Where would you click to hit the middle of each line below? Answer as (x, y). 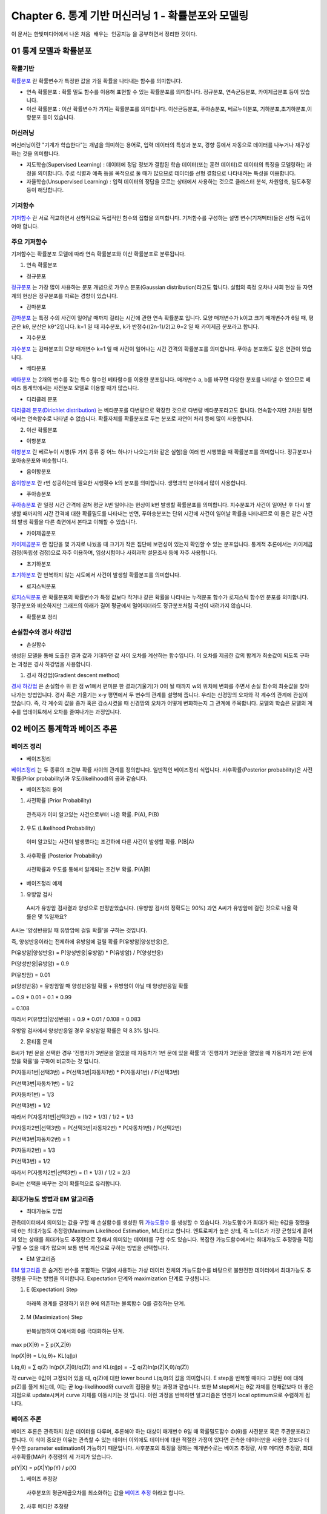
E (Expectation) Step (52, 1289)
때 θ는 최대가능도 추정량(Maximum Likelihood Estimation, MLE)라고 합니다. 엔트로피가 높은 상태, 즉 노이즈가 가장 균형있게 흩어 (162, 1231)
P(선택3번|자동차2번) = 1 (40, 1139)
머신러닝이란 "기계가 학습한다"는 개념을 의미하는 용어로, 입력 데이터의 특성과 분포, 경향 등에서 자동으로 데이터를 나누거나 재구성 (160, 145)
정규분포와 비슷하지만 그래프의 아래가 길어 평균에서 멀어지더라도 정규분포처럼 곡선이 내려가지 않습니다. (132, 606)
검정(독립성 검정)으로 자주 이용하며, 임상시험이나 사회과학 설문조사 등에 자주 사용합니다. (114, 553)
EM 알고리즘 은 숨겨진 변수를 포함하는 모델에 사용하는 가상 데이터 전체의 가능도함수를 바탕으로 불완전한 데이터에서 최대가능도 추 (161, 1270)
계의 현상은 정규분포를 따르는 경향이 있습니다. (64, 296)
